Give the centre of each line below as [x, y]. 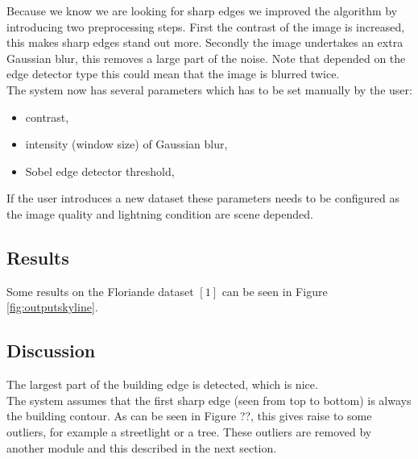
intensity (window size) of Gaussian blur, [126, 144]
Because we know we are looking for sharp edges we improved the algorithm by [202, 10]
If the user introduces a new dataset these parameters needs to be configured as [203, 198]
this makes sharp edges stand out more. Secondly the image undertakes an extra [205, 42]
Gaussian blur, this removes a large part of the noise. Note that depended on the [206, 58]
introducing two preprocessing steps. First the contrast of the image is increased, [206, 26]
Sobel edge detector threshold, [100, 171]
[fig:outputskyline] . [52, 307]
